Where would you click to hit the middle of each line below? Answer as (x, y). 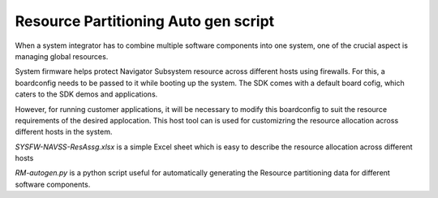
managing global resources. (62, 56)
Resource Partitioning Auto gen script (145, 21)
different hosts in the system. (64, 132)
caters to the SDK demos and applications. (86, 94)
